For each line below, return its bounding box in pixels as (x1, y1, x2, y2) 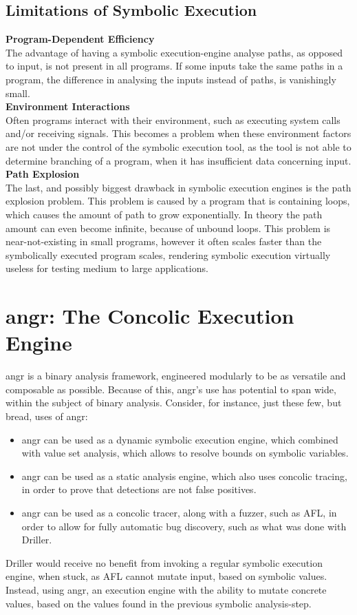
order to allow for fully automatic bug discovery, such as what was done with (21, 519, 347, 533)
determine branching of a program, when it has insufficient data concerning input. (6, 153, 351, 167)
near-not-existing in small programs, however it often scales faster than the (6, 234, 322, 249)
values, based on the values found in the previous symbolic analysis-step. (6, 596, 312, 610)
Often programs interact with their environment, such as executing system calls (6, 112, 340, 127)
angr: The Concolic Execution (6, 302, 294, 330)
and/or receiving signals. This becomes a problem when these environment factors (6, 126, 351, 140)
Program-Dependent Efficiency (6, 32, 155, 46)
